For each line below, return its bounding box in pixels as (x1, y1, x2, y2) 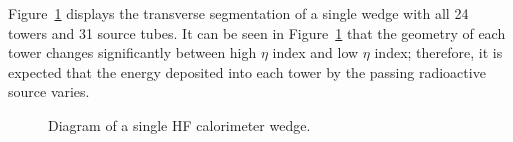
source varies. (8, 81, 90, 102)
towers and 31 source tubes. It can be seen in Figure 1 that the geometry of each (8, 22, 506, 43)
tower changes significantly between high (8, 42, 257, 63)
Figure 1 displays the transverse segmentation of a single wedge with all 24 (8, 3, 469, 23)
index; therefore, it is (374, 42, 503, 63)
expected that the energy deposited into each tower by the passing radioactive (8, 61, 486, 82)
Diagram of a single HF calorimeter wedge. (48, 114, 311, 135)
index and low (272, 42, 359, 63)
